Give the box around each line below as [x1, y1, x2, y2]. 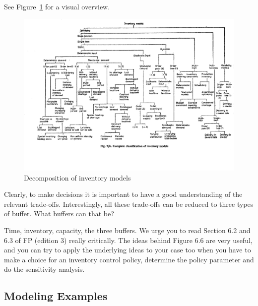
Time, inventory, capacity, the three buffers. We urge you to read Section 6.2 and [4, 225, 251, 235]
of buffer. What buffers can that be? [4, 208, 114, 219]
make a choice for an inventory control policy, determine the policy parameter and [4, 254, 254, 264]
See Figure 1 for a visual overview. [4, 1, 110, 11]
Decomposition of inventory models [24, 172, 131, 183]
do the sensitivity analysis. [4, 264, 85, 274]
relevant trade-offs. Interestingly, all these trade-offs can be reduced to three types [4, 198, 254, 209]
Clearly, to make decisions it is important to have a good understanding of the [4, 189, 243, 199]
